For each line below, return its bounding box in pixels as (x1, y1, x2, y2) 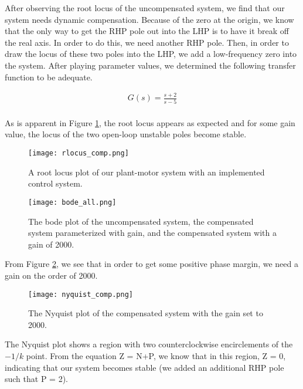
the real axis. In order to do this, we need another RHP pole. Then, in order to (5, 36, 289, 48)
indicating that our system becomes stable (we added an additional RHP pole (5, 361, 284, 373)
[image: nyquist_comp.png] (28, 290, 133, 299)
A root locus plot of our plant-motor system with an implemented (28, 165, 265, 178)
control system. (28, 177, 83, 190)
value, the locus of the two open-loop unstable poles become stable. (5, 128, 247, 140)
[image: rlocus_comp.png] (28, 149, 129, 158)
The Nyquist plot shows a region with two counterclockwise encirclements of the (5, 338, 293, 350)
